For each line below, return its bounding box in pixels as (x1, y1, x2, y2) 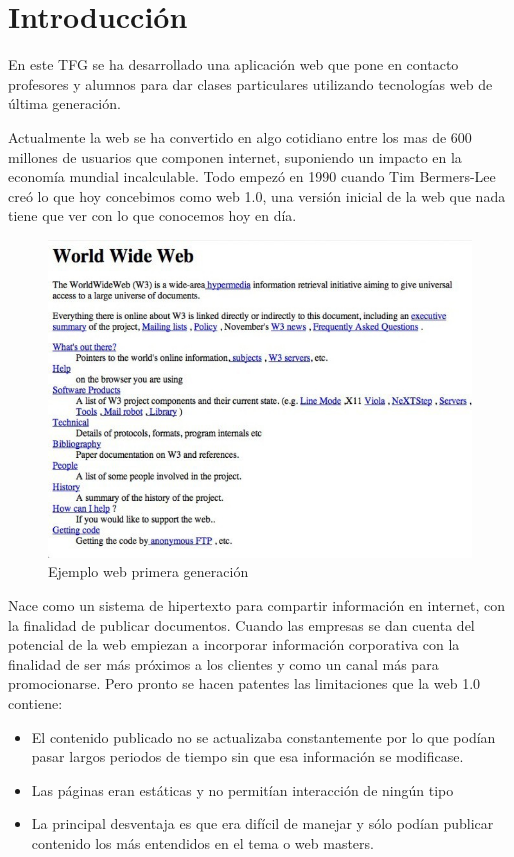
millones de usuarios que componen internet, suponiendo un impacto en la (8, 146, 462, 167)
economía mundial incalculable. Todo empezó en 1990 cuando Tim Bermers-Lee (8, 166, 496, 187)
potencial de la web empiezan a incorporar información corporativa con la (8, 634, 460, 655)
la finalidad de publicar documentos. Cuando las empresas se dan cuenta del (8, 614, 475, 635)
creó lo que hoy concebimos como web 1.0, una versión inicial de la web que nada (8, 185, 506, 206)
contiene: (8, 693, 63, 714)
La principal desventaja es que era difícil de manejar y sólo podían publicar (31, 813, 494, 834)
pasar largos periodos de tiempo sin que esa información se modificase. (31, 746, 464, 767)
